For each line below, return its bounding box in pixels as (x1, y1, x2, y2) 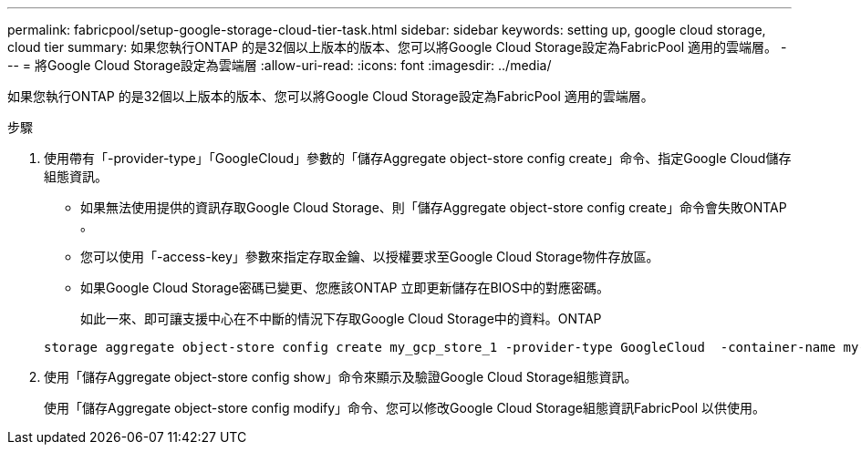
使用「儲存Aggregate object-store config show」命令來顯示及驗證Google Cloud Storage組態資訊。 (44, 369, 638, 385)
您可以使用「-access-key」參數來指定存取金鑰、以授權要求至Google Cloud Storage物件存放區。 (80, 249, 659, 264)
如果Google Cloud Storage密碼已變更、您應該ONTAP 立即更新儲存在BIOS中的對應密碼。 (80, 280, 610, 295)
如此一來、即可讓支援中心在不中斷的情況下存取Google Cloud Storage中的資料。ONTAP (80, 311, 602, 326)
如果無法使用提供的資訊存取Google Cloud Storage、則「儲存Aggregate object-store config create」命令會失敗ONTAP (80, 200, 787, 215)
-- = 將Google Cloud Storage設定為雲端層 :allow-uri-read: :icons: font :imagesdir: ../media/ (7, 57, 552, 73)
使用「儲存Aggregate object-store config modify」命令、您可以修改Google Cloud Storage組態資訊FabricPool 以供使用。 (44, 400, 766, 416)
